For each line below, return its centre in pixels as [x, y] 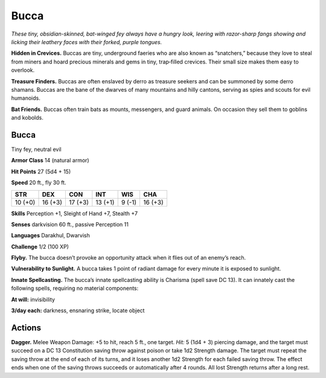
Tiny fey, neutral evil [36, 149]
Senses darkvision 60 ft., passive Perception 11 [70, 224]
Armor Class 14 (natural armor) [50, 161]
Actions [26, 328]
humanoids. [26, 98]
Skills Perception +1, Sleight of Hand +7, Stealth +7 [75, 213]
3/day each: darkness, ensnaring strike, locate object [78, 310]
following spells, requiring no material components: [75, 288]
